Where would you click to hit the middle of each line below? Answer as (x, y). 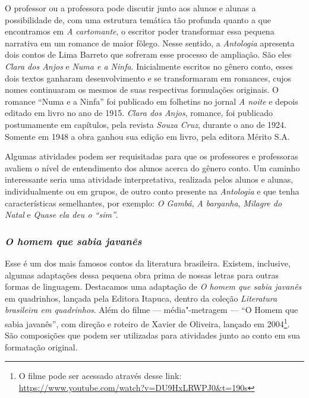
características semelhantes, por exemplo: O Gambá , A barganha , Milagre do (144, 203)
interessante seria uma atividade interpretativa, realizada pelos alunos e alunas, (149, 179)
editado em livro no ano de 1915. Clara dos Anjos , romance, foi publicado (139, 113)
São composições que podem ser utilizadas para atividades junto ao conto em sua (153, 335)
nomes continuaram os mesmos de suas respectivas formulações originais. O (142, 90)
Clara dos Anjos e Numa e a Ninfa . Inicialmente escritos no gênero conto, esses (149, 66)
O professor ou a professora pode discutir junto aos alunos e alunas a (130, 8)
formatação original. (41, 347)
